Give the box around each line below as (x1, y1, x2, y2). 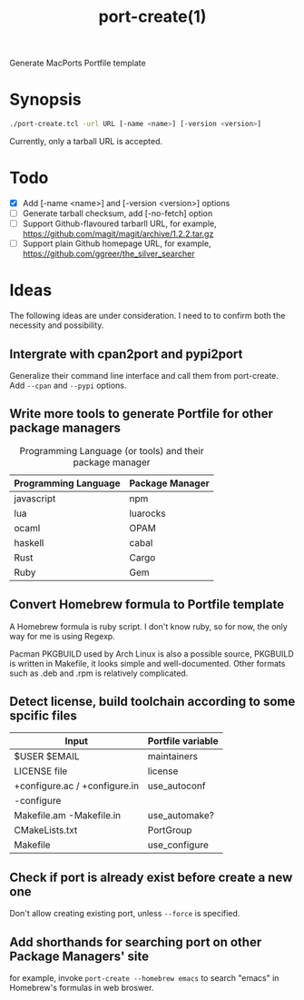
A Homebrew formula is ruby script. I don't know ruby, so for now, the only (9, 620, 288, 632)
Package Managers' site (9, 948, 150, 964)
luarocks (129, 507, 166, 520)
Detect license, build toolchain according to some (9, 693, 296, 709)
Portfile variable (147, 735, 219, 748)
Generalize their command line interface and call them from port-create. (9, 370, 279, 381)
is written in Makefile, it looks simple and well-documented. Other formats (9, 658, 286, 668)
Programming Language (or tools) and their (19, 444, 204, 457)
